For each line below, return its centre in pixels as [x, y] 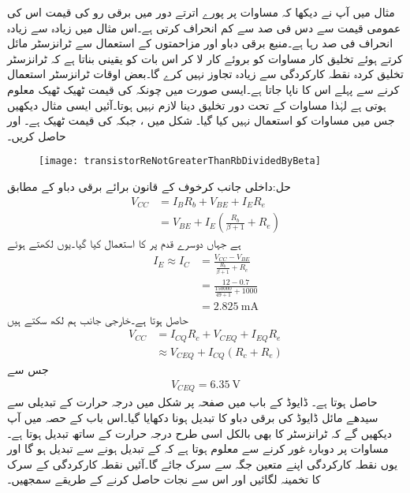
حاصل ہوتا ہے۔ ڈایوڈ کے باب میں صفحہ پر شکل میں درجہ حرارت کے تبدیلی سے [192, 402]
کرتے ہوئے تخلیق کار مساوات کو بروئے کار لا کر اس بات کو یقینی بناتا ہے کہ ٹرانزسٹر [205, 58]
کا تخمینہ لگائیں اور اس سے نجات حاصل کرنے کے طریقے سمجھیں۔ [164, 479]
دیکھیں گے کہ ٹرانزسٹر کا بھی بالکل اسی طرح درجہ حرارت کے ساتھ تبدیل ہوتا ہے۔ [199, 433]
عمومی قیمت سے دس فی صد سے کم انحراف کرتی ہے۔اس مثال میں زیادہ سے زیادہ [204, 27]
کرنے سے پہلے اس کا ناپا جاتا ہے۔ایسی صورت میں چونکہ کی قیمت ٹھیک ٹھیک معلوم [203, 89]
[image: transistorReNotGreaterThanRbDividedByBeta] [180, 161]
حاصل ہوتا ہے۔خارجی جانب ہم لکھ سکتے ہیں [98, 319]
